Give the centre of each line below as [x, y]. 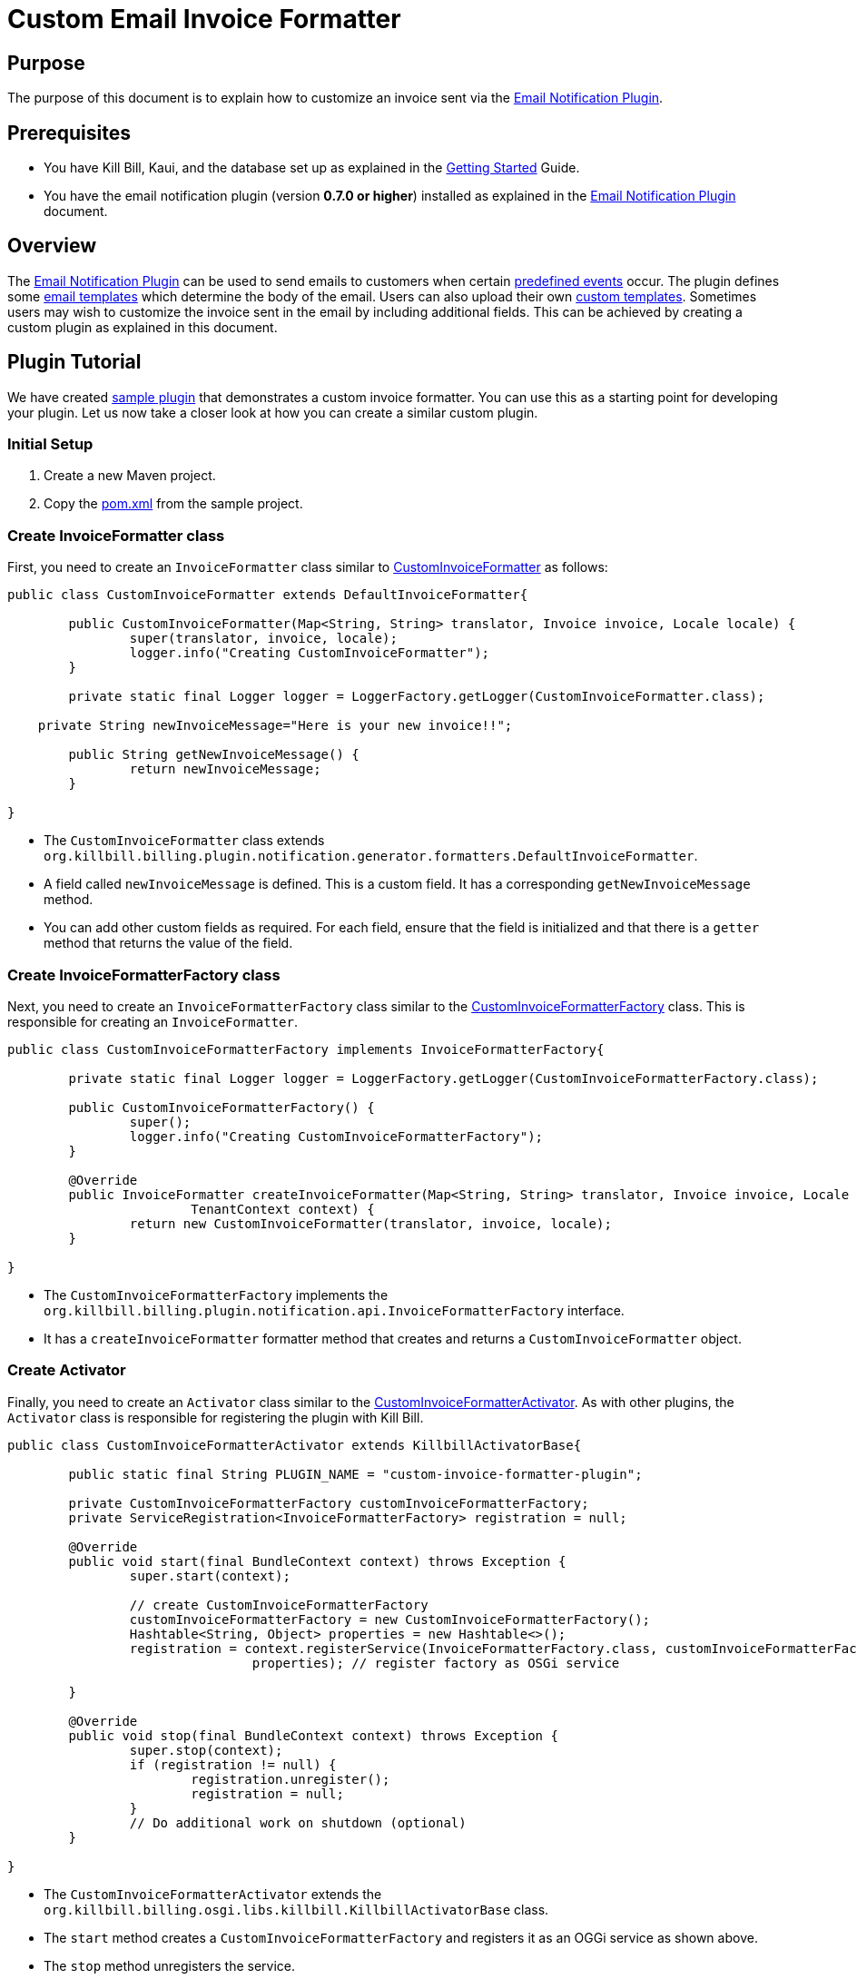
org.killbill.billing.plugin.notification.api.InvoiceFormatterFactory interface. [334, 1310]
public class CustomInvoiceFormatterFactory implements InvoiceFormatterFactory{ [306, 1049]
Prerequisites [69, 133]
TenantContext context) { [283, 1209]
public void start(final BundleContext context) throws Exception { [317, 1561]
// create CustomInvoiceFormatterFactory [279, 1605]
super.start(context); [210, 1575]
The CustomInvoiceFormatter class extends [184, 841]
